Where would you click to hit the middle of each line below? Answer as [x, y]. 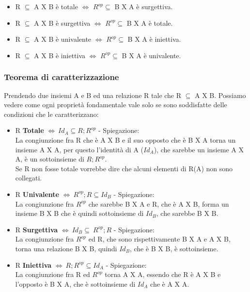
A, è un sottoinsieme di [50, 159]
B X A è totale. [150, 23]
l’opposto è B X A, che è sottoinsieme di [75, 284]
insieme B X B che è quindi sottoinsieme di [79, 213]
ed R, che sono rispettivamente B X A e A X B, [159, 239]
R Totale [30, 130]
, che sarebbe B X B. [187, 213]
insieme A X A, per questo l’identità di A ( [79, 149]
